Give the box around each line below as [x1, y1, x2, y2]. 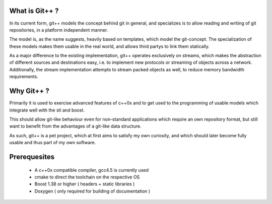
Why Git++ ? [9, 87, 50, 95]
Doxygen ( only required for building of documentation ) [34, 188, 151, 194]
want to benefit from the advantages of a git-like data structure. [9, 123, 142, 129]
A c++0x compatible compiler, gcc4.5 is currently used [34, 167, 149, 173]
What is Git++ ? [9, 7, 59, 15]
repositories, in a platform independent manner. [9, 27, 108, 33]
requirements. [9, 73, 39, 80]
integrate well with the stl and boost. [9, 107, 85, 113]
